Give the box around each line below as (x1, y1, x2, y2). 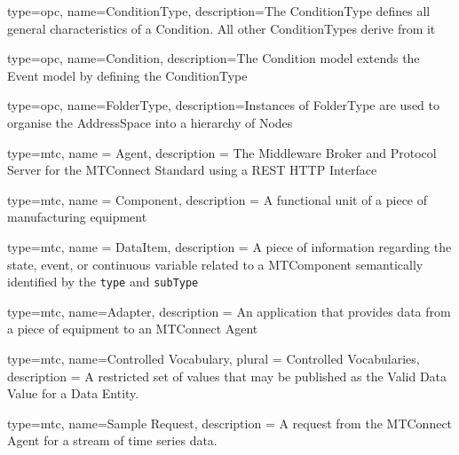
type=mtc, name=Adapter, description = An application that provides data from (7, 302, 451, 320)
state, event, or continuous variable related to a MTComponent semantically (7, 255, 423, 273)
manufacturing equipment (7, 208, 147, 226)
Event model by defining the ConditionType (7, 66, 248, 84)
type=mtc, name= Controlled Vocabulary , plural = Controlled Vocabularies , (7, 349, 420, 367)
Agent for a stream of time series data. (7, 431, 218, 450)
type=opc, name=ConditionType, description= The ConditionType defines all (7, 2, 431, 20)
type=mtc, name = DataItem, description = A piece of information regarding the (7, 237, 452, 255)
